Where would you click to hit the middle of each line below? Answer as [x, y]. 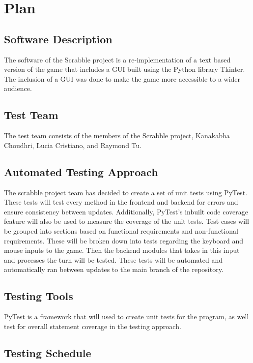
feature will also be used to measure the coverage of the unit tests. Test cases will [126, 221]
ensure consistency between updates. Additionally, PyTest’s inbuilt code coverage [126, 211]
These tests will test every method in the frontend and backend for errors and [121, 202]
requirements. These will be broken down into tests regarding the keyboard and [124, 240]
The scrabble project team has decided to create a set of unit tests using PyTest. [126, 192]
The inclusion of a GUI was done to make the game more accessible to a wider [122, 78]
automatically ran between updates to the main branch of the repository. [114, 269]
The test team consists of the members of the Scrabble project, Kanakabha [117, 136]
